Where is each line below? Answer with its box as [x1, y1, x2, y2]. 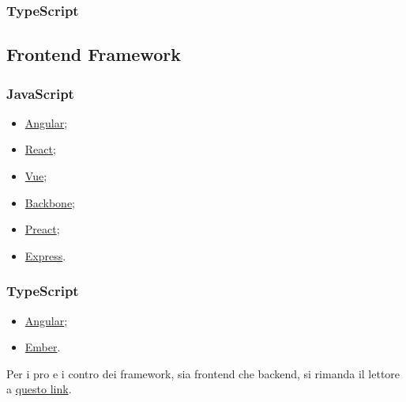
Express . [24, 247, 66, 264]
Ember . [24, 339, 61, 355]
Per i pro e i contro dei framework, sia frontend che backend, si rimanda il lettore [6, 365, 400, 381]
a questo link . [6, 381, 72, 397]
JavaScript [6, 83, 74, 103]
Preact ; [24, 221, 60, 237]
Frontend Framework [6, 42, 181, 66]
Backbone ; [24, 194, 76, 210]
